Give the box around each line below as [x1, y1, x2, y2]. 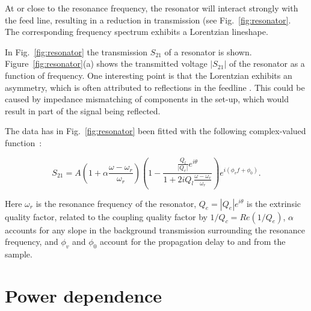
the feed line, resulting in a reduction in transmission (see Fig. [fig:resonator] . [5, 13, 291, 26]
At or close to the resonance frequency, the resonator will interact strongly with [5, 2, 298, 14]
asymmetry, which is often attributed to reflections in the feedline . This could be [5, 81, 305, 93]
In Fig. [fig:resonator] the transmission [5, 45, 148, 58]
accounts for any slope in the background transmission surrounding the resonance [5, 223, 305, 236]
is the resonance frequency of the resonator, [35, 197, 197, 209]
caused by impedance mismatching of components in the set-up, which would [5, 93, 289, 105]
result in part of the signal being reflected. [5, 104, 161, 117]
